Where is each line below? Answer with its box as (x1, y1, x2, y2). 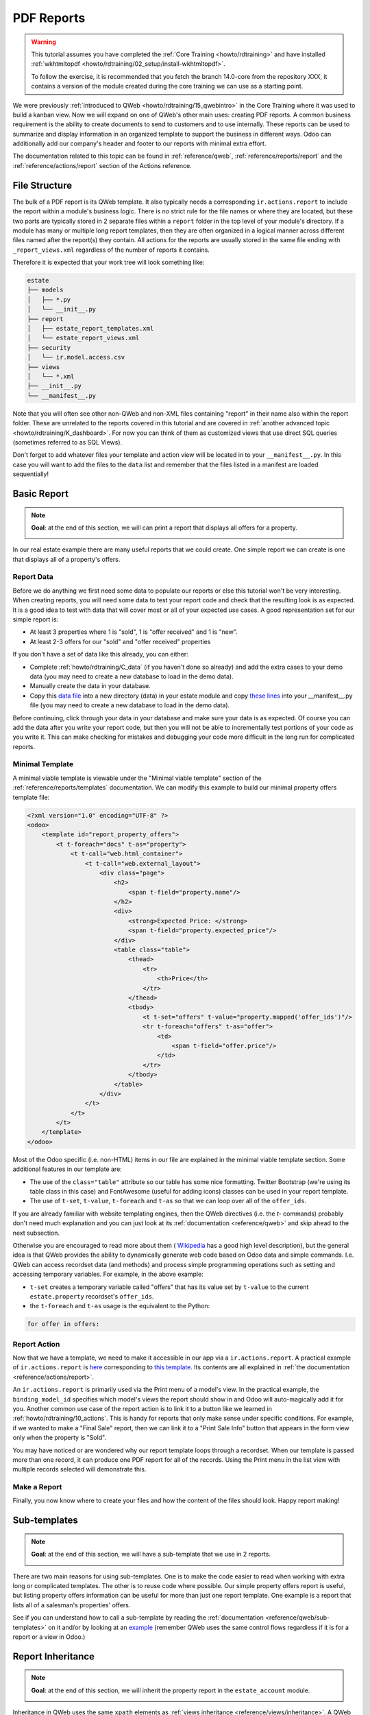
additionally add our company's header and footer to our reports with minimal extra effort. (12, 139, 267, 147)
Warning (31, 38, 56, 46)
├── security (27, 344, 71, 351)
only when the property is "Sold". (12, 1434, 106, 1442)
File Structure (12, 179, 72, 191)
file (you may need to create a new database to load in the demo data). (29, 701, 230, 709)
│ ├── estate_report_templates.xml (27, 324, 154, 333)
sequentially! (12, 470, 49, 478)
